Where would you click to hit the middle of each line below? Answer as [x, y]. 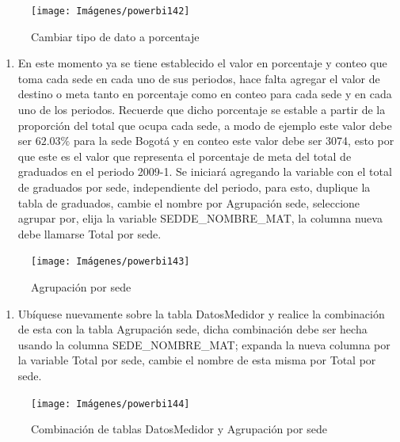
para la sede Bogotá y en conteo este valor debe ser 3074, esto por [234, 141]
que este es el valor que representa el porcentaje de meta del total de [185, 156]
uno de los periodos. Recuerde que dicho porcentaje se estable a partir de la [202, 110]
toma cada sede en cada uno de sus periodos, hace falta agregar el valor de [199, 78]
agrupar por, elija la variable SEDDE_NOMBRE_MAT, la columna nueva [200, 218]
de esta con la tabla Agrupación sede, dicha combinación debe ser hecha [192, 329]
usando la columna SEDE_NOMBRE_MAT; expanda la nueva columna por [204, 344]
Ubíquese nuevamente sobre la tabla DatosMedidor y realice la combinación [201, 313]
